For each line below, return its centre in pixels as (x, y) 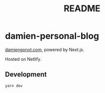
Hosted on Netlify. (23, 59)
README (82, 9)
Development (26, 75)
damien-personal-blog (52, 36)
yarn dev (14, 86)
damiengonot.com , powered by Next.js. (45, 49)
